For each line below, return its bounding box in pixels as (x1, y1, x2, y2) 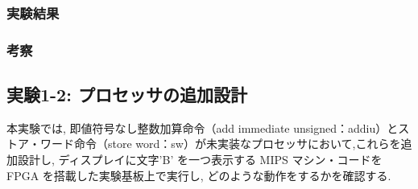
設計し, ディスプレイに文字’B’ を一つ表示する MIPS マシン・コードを (17, 151, 383, 168)
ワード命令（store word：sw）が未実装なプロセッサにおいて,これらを (39, 135, 401, 152)
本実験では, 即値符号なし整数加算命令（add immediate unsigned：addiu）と (6, 119, 399, 136)
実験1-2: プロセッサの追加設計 (6, 82, 247, 107)
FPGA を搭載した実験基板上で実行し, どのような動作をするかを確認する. (6, 166, 391, 183)
